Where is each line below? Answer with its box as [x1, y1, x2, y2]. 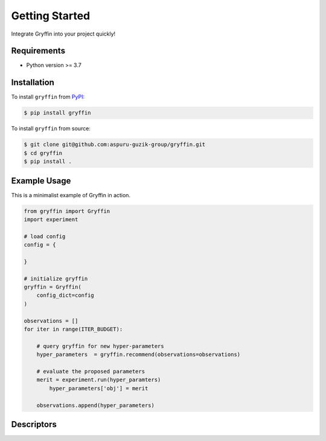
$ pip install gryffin [24, 109, 91, 116]
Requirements [11, 46, 66, 56]
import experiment [24, 216, 78, 223]
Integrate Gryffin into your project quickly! [11, 30, 116, 37]
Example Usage [11, 176, 71, 186]
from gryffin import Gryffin [24, 208, 110, 214]
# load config [24, 233, 66, 240]
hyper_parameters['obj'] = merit [49, 385, 149, 392]
